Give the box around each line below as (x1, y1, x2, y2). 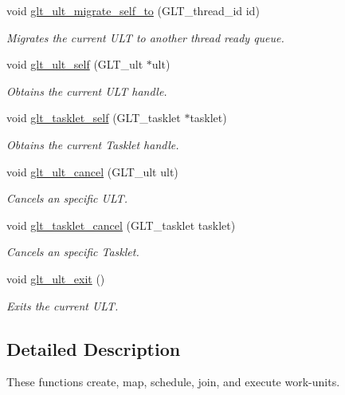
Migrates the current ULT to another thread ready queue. (6, 29, 284, 45)
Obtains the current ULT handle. (6, 82, 167, 99)
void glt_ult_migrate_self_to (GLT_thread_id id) (6, 2, 260, 18)
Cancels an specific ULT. (6, 190, 127, 207)
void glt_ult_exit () (6, 270, 105, 286)
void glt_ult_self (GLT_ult (6, 56, 143, 73)
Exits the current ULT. (6, 297, 119, 314)
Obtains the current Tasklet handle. (6, 136, 179, 152)
